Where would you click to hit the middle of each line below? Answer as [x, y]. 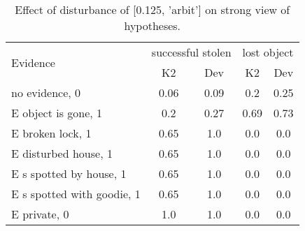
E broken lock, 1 [51, 133]
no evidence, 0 [46, 92]
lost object [268, 52]
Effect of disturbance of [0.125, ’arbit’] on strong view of [152, 9]
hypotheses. [152, 25]
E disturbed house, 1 [62, 153]
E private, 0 [40, 214]
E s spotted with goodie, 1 [76, 194]
